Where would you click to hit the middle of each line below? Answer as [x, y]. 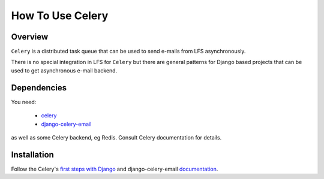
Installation [32, 155]
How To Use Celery [60, 16]
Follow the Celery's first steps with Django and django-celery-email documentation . [115, 169]
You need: [24, 102]
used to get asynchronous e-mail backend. [64, 70]
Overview [30, 37]
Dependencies [39, 88]
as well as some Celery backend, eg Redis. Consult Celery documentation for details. [116, 137]
